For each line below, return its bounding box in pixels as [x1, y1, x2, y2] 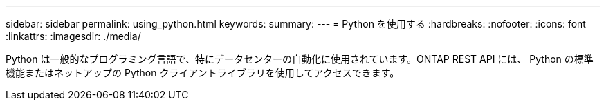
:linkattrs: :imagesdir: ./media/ [6, 30, 141, 42]
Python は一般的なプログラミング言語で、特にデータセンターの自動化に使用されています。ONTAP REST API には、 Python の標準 [6, 53, 594, 65]
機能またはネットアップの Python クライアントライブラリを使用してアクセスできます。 [6, 67, 400, 78]
